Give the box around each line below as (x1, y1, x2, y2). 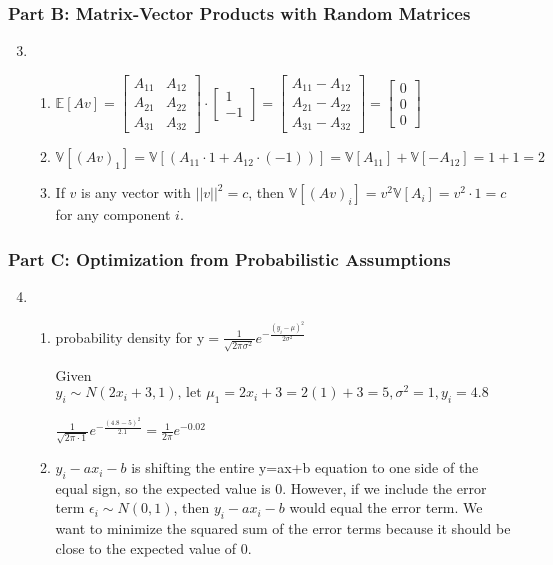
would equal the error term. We (289, 497, 483, 518)
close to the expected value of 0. (55, 537, 252, 558)
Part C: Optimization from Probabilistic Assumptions (8, 246, 451, 271)
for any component (55, 204, 171, 225)
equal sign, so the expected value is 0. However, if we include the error (55, 477, 487, 498)
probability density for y (55, 326, 205, 347)
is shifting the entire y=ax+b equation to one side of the (131, 457, 479, 478)
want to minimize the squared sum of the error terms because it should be (55, 518, 511, 539)
